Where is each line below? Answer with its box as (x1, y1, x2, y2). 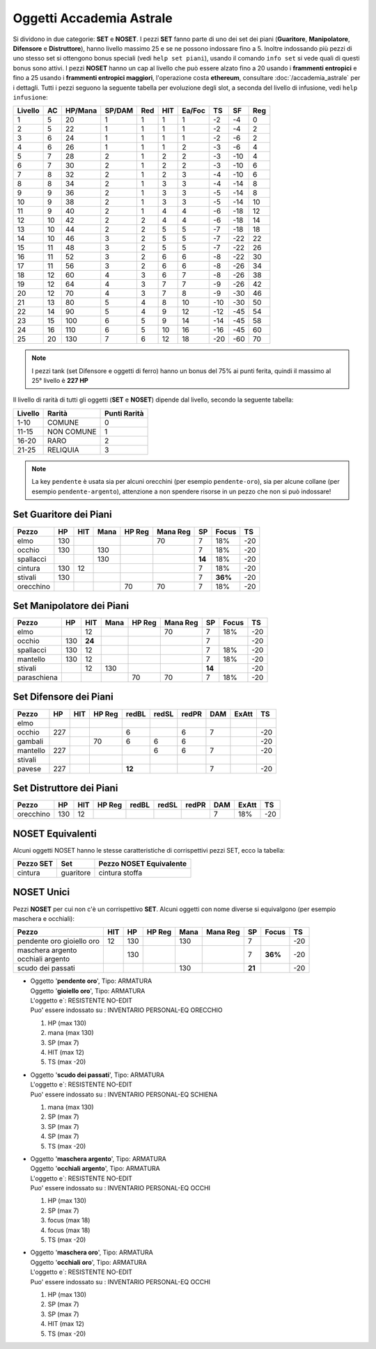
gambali (17, 736, 44, 746)
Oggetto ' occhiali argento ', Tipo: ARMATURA (30, 1165, 160, 1173)
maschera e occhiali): (13, 914, 75, 922)
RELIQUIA (47, 445, 79, 455)
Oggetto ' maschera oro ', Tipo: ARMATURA (30, 1248, 153, 1256)
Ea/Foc (182, 106, 205, 116)
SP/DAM (104, 106, 134, 116)
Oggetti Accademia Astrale (13, 10, 173, 26)
